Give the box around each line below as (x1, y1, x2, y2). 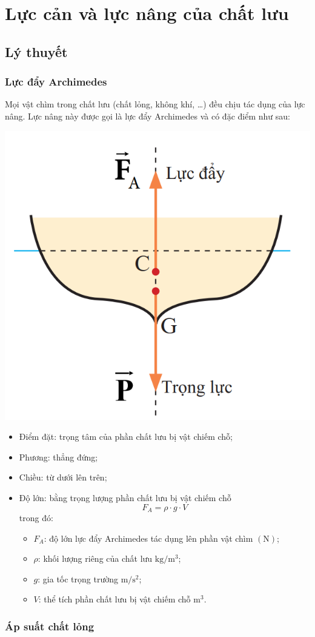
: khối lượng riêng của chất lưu (38, 552, 153, 565)
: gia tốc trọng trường (38, 572, 118, 585)
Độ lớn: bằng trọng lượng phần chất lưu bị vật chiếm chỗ (19, 491, 231, 504)
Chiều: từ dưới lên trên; (19, 471, 107, 484)
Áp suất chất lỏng (5, 619, 94, 633)
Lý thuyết (5, 42, 68, 61)
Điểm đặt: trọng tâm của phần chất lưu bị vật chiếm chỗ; (19, 430, 233, 443)
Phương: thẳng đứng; (19, 450, 98, 463)
